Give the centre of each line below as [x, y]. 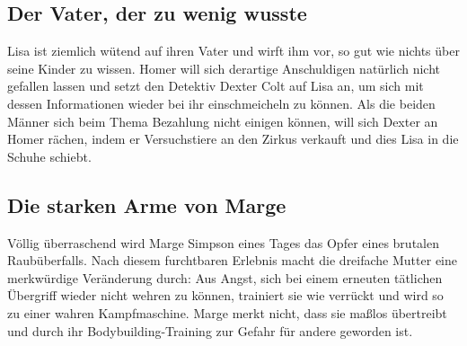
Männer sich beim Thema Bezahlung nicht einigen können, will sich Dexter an [223, 121]
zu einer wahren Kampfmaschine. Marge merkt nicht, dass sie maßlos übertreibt [227, 312]
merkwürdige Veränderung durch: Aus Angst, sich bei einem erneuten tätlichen [225, 277]
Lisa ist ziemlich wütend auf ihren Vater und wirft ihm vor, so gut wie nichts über [233, 51]
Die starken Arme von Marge [147, 204]
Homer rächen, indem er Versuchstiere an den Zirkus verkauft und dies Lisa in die [233, 139]
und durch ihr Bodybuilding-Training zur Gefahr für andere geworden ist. [210, 330]
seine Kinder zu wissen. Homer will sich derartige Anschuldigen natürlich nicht [224, 68]
